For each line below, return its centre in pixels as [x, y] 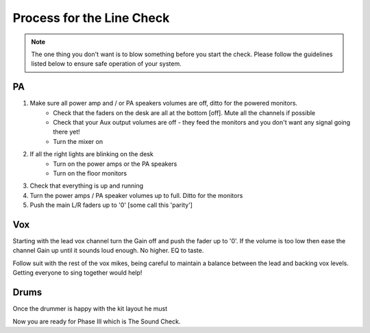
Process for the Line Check [91, 18]
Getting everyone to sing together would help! [77, 273]
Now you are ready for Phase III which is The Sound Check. [97, 321]
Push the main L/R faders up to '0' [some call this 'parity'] [111, 205]
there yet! [66, 132]
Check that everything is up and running [87, 186]
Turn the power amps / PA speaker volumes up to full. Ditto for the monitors [136, 195]
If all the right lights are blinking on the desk [91, 154]
